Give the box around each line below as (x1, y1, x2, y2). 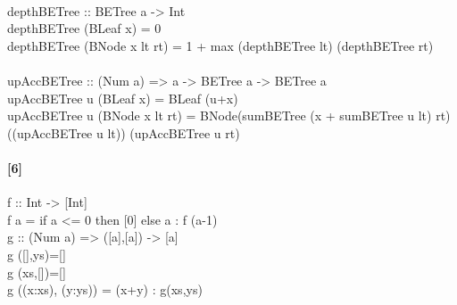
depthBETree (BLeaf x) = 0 (7, 19, 162, 37)
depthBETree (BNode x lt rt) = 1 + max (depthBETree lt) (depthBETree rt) (7, 36, 434, 54)
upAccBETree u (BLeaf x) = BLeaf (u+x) (7, 88, 238, 107)
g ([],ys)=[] (7, 244, 66, 263)
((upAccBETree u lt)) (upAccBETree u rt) (7, 123, 240, 142)
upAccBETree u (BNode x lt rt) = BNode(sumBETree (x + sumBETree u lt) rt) (7, 106, 451, 125)
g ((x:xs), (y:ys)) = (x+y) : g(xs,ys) (7, 280, 203, 299)
